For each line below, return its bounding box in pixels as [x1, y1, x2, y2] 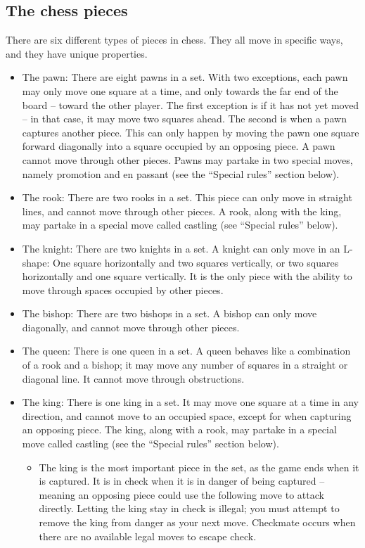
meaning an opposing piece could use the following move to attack [39, 487, 324, 502]
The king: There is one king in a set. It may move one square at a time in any [22, 395, 359, 409]
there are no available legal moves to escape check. [39, 528, 257, 543]
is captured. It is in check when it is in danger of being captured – [39, 473, 325, 488]
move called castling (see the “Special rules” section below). [22, 436, 279, 451]
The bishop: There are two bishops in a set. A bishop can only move [22, 306, 317, 321]
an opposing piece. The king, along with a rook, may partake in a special [22, 422, 337, 437]
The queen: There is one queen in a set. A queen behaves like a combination [22, 343, 351, 358]
